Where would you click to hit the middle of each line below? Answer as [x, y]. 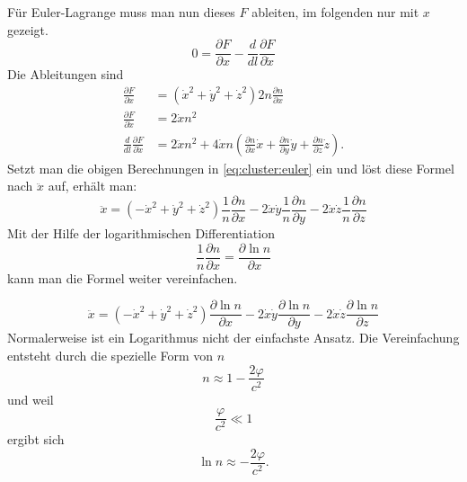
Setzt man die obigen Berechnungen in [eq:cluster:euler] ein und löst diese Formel [231, 168]
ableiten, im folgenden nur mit [335, 12]
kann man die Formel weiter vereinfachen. [123, 277]
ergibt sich [36, 439]
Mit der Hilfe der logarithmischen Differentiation [141, 233]
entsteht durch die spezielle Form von [110, 355]
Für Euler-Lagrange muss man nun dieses [121, 12]
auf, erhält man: [93, 186]
